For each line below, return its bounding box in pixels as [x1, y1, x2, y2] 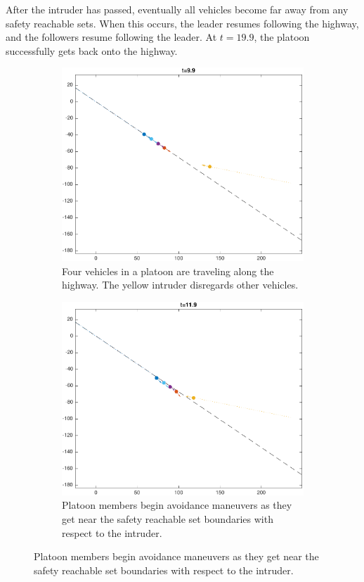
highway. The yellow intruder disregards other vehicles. [62, 277, 299, 292]
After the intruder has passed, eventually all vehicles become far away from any [6, 2, 349, 16]
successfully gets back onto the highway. [6, 43, 178, 58]
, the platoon [254, 30, 310, 44]
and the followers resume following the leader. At [6, 30, 217, 44]
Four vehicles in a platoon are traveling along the [62, 263, 274, 278]
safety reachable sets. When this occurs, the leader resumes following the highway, [6, 15, 359, 30]
